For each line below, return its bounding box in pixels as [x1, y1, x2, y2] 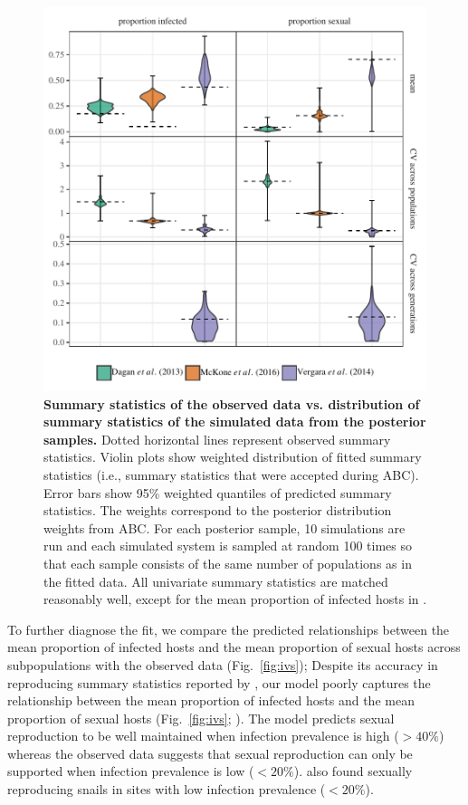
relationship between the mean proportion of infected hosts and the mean [7, 691, 415, 710]
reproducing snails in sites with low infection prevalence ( [7, 780, 326, 799]
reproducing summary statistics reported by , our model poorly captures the [7, 673, 431, 692]
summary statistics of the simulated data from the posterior [43, 412, 426, 431]
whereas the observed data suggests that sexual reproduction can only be [7, 743, 413, 762]
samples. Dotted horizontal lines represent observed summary [43, 429, 391, 448]
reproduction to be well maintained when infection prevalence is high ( [7, 726, 399, 745]
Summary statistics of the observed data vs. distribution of [43, 394, 420, 413]
